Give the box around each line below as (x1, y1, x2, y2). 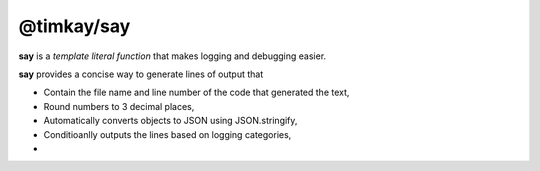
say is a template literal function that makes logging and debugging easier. (18, 50, 327, 62)
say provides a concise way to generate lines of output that (18, 68, 264, 80)
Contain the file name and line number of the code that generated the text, (43, 86, 350, 99)
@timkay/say (18, 15, 131, 37)
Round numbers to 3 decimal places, (43, 100, 195, 112)
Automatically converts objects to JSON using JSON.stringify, (43, 115, 298, 127)
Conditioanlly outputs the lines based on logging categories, (43, 128, 292, 140)
